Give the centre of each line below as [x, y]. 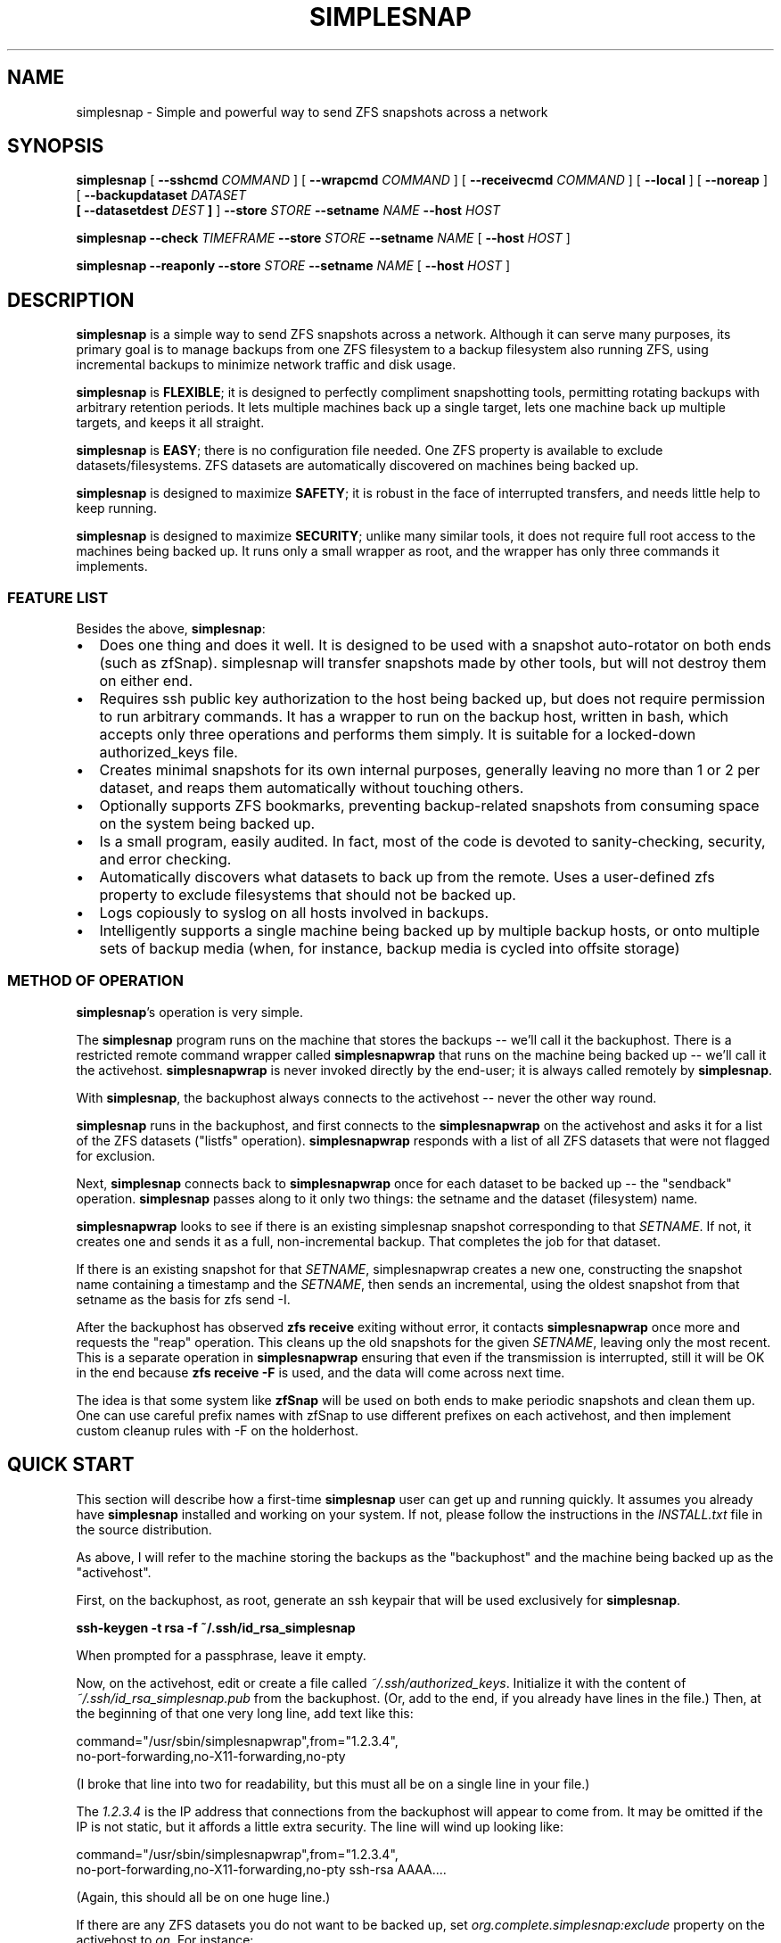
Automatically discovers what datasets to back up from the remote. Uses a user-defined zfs [407, 877]
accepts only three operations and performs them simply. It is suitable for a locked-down [398, 735]
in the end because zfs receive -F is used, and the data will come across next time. [321, 1372]
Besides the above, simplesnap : [171, 629]
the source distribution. [144, 1529]
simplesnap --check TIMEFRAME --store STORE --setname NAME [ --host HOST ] [323, 238]
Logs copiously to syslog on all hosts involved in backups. [294, 913]
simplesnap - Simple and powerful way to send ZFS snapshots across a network [312, 112]
